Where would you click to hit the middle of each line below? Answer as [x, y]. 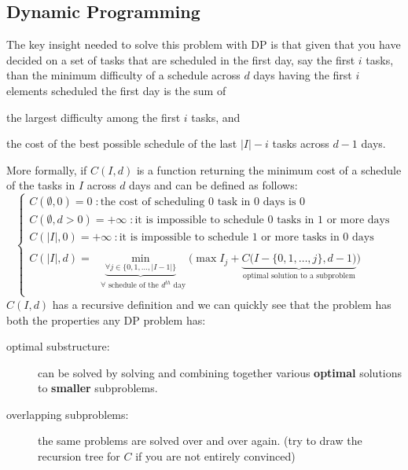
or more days [358, 220]
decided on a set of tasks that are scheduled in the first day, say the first [181, 59]
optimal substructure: [58, 346]
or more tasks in [300, 238]
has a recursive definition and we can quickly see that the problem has [222, 304]
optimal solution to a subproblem [299, 276]
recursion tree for [79, 456]
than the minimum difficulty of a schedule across [123, 75]
